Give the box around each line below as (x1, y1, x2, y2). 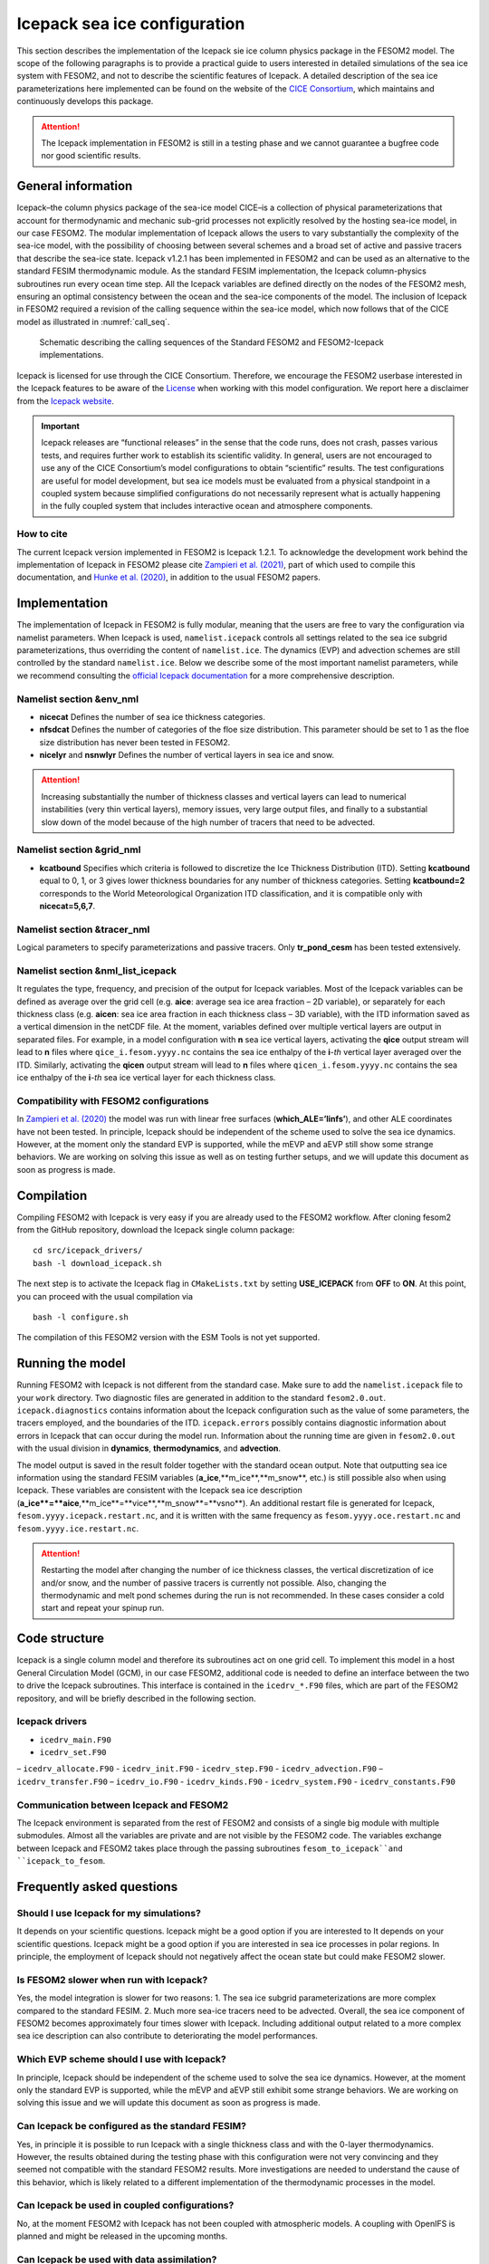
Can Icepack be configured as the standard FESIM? (16, 2120, 246, 2133)
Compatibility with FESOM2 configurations (16, 1094, 210, 1107)
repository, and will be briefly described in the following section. (16, 1693, 257, 1703)
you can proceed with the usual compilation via (16, 1290, 194, 1301)
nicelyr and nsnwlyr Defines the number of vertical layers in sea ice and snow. (39, 750, 335, 761)
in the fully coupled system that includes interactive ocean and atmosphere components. (41, 501, 373, 512)
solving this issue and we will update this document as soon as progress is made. (16, 2097, 321, 2108)
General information (16, 178, 133, 194)
